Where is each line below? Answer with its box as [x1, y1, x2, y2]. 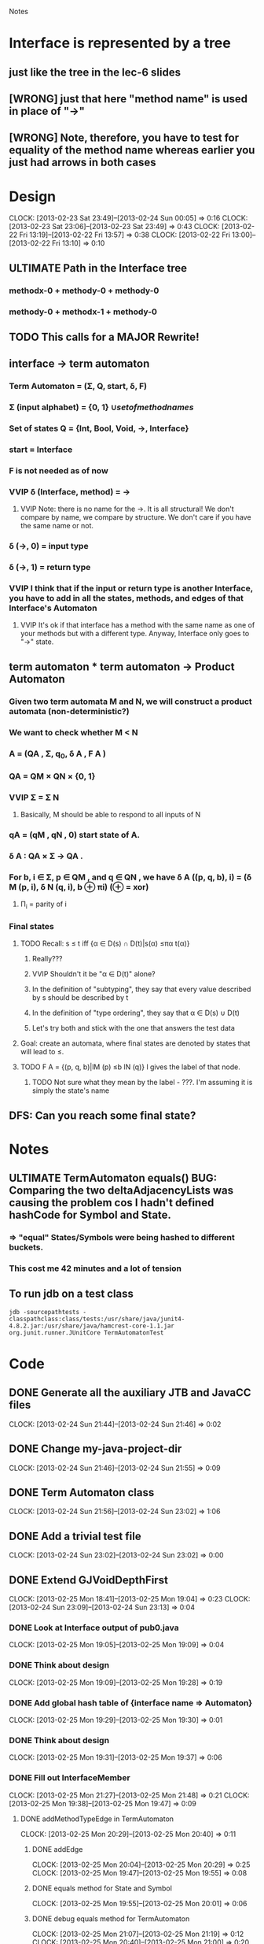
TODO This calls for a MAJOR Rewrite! [9, 330, 200, 343]
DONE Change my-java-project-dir [9, 1442, 182, 1456]
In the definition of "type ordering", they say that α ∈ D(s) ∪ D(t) [31, 1008, 240, 1018]
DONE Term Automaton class [9, 1486, 155, 1499]
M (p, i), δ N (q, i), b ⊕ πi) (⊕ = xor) [9, 881, 149, 892]
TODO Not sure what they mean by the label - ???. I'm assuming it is [31, 1078, 253, 1087]
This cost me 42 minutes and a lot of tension [9, 1263, 181, 1274]
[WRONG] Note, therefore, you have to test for [9, 131, 239, 145]
